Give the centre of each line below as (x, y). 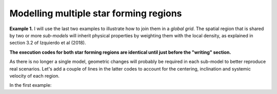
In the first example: (31, 85)
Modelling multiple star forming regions (96, 13)
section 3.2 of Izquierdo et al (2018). (48, 43)
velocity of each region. (35, 76)
